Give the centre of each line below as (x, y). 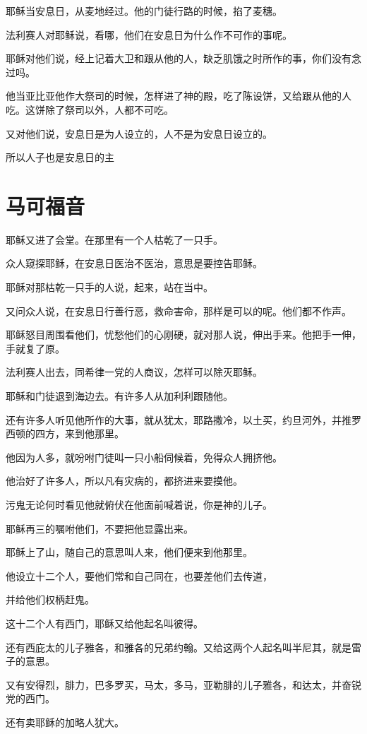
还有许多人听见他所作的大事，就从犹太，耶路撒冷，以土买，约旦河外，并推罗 (183, 419)
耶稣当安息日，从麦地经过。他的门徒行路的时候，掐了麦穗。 (144, 11)
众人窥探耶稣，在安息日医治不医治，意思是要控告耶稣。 (134, 263)
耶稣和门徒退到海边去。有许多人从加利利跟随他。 (119, 396)
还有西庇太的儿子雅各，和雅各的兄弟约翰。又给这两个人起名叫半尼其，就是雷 (183, 647)
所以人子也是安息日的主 (60, 157)
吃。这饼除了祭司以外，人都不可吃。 (90, 109)
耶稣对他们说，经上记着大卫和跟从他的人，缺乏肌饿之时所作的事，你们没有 (179, 58)
